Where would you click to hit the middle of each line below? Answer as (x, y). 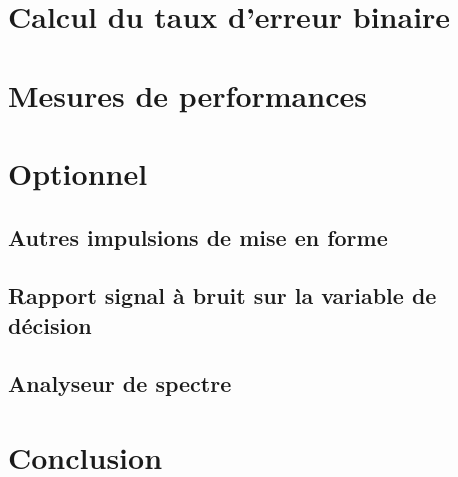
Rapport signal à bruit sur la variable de (222, 295)
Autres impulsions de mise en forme (198, 236)
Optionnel (78, 172)
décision (50, 324)
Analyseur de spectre (120, 383)
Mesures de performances (187, 94)
